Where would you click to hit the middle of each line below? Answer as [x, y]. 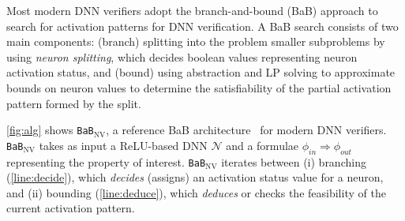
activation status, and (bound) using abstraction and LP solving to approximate [201, 72]
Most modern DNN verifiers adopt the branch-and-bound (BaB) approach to [192, 10]
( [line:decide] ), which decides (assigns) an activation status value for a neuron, [195, 177]
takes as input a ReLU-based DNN [123, 145]
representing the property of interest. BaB [106, 161]
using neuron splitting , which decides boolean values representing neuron [182, 56]
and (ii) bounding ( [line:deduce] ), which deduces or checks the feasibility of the [196, 192]
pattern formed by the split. [74, 103]
